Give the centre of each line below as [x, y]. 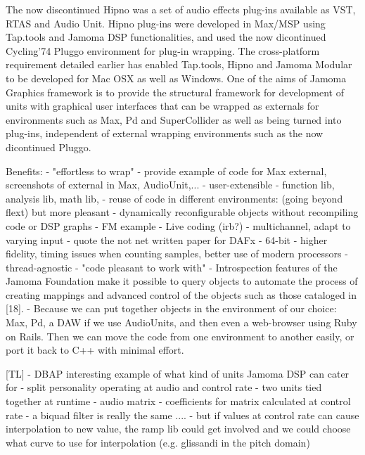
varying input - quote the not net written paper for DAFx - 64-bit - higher [167, 239]
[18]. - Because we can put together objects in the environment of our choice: [171, 308]
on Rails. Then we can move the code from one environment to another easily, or [180, 336]
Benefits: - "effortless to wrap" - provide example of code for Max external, [166, 171]
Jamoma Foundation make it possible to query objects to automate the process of [182, 281]
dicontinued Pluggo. [49, 147]
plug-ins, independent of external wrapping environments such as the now [165, 133]
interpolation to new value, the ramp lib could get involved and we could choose [178, 429]
